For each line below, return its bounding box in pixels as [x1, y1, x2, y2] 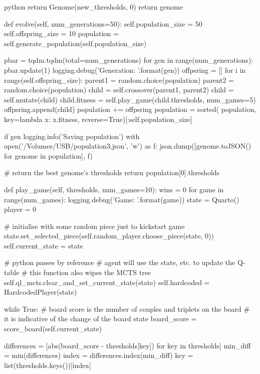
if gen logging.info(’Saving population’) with [4, 131, 140, 141]
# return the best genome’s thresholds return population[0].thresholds [4, 167, 220, 178]
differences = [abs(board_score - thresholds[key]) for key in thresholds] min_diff [4, 340, 251, 350]
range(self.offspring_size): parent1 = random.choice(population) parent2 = [4, 74, 234, 85]
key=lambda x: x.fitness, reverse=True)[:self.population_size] [4, 113, 192, 124]
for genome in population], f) [4, 150, 93, 161]
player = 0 [4, 204, 37, 214]
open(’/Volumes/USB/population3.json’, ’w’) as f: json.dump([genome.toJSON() [4, 141, 251, 151]
